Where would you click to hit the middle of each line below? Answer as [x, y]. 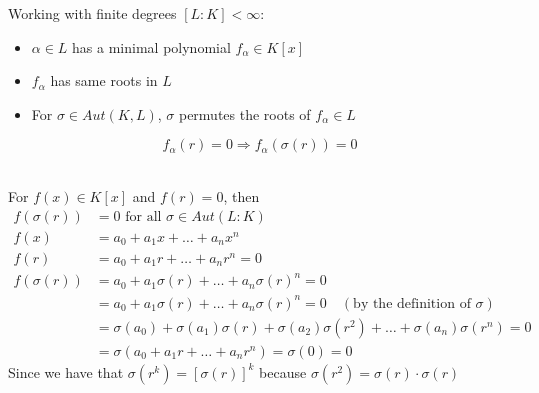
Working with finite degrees [92, 13]
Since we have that [66, 371]
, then [241, 195]
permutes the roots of [244, 113]
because [283, 371]
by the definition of [412, 303]
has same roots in [104, 80]
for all [143, 216]
